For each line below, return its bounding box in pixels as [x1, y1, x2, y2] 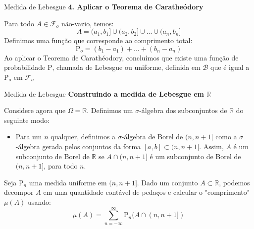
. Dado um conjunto [137, 177, 198, 187]
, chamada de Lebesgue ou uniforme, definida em [52, 62, 201, 72]
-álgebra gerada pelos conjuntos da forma [15, 141, 141, 151]
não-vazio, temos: [61, 18, 114, 28]
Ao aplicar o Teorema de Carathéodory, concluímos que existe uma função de [4, 52, 239, 62]
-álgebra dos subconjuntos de [139, 105, 227, 115]
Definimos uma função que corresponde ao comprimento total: [4, 35, 193, 46]
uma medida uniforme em [29, 177, 107, 187]
